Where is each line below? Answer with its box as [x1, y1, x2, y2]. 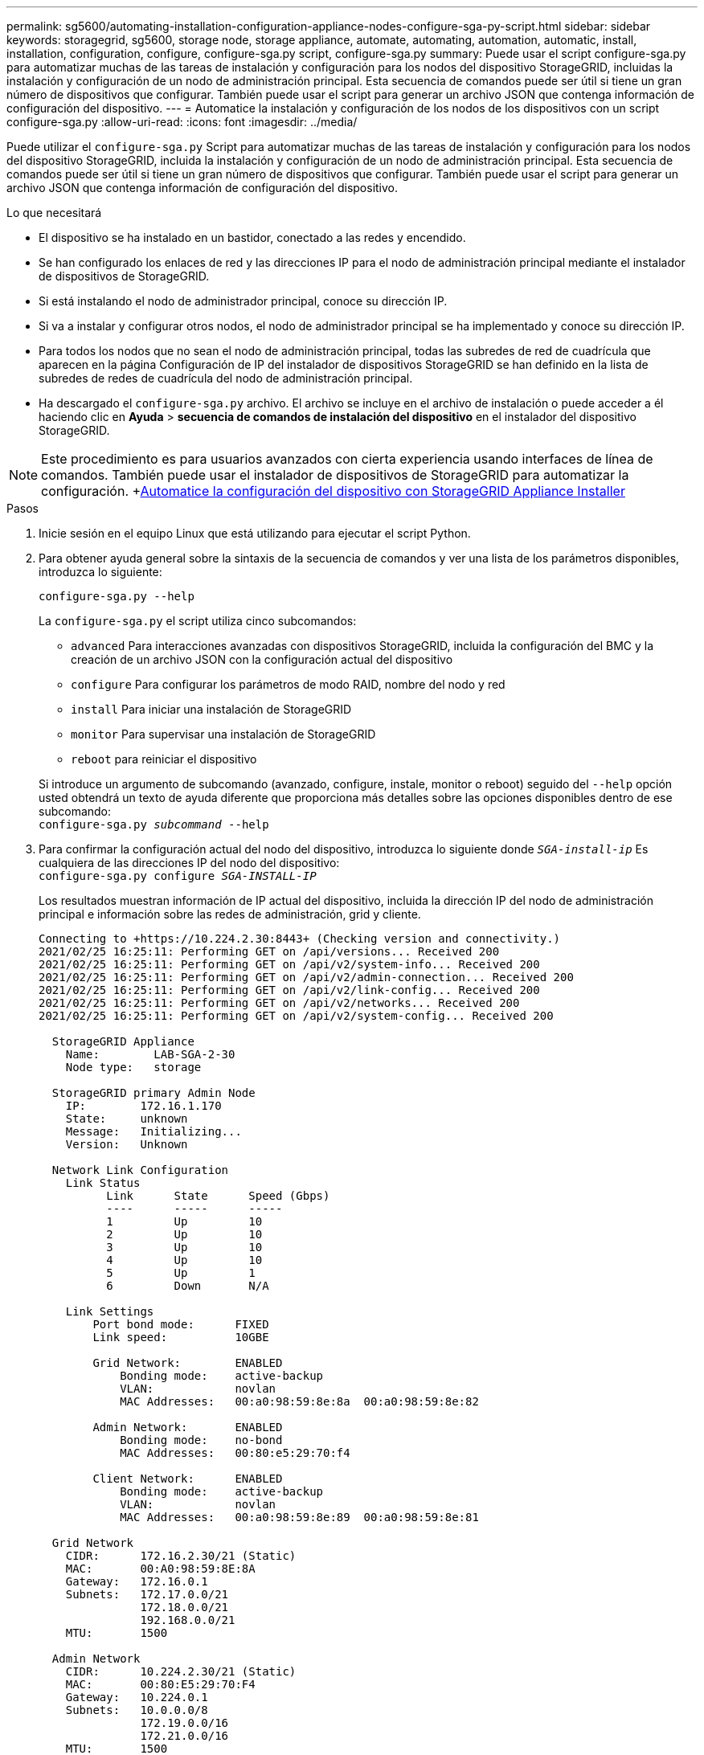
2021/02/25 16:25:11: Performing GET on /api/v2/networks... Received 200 [39, 996, 520, 1009]
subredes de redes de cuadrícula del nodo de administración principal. [39, 371, 413, 385]
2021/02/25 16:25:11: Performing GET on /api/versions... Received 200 [39, 945, 500, 958]
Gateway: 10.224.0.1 [65, 1691, 208, 1704]
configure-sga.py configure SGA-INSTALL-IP [39, 869, 317, 882]
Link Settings [65, 1305, 154, 1318]
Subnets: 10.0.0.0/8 [65, 1704, 208, 1716]
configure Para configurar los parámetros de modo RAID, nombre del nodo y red [71, 677, 505, 691]
